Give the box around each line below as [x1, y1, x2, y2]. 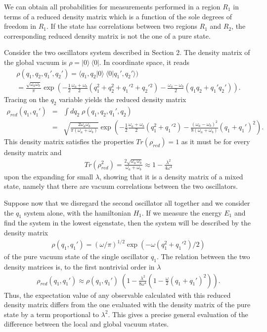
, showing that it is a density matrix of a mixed [99, 171, 243, 181]
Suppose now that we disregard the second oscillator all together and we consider [4, 197, 250, 208]
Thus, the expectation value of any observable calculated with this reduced [4, 289, 231, 300]
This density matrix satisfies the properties [4, 136, 134, 147]
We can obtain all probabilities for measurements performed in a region [4, 1, 221, 11]
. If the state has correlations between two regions [46, 21, 197, 31]
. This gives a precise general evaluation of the [108, 309, 248, 319]
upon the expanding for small [4, 171, 93, 181]
